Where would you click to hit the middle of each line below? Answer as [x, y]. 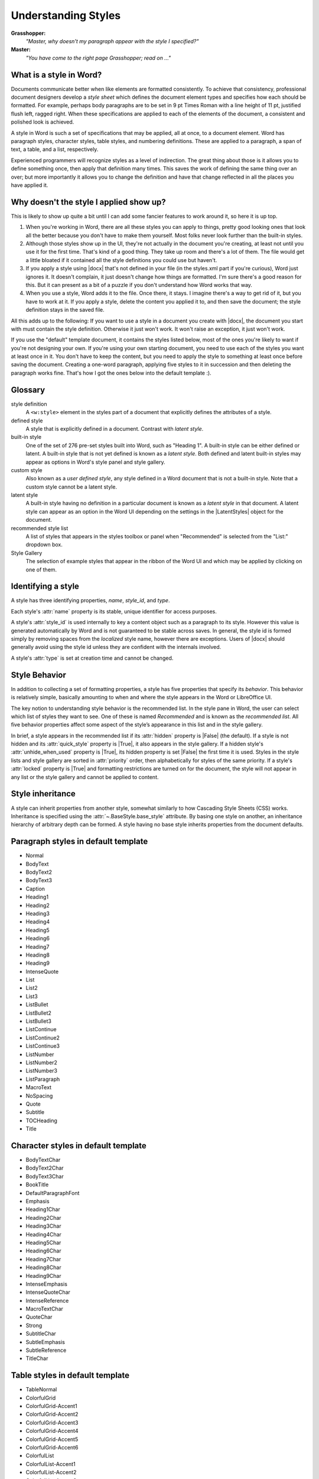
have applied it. [30, 185]
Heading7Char [43, 1259]
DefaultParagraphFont [53, 1193]
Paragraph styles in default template [79, 842]
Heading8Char [43, 1268]
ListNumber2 [41, 1063]
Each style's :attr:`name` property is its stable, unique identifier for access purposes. [114, 611]
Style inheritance [43, 794]
